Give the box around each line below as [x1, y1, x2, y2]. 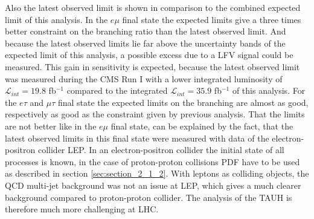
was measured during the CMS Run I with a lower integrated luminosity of [5, 72, 283, 85]
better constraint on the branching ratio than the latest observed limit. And [5, 25, 286, 38]
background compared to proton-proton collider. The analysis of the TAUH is [5, 191, 292, 203]
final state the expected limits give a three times [122, 13, 301, 25]
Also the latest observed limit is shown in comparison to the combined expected [5, 1, 301, 13]
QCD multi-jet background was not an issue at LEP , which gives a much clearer [5, 178, 301, 191]
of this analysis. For [232, 84, 306, 97]
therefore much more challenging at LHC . [5, 203, 159, 215]
